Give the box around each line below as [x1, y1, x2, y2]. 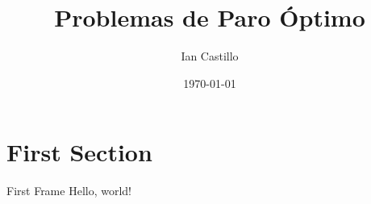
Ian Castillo [181, 48, 239, 65]
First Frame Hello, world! [6, 182, 131, 199]
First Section [6, 135, 152, 169]
